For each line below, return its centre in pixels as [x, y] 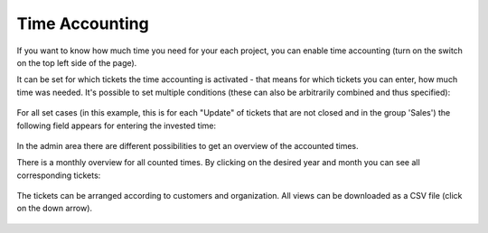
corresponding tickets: [59, 175]
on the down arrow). [55, 209]
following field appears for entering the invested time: [117, 126]
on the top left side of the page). [77, 62]
